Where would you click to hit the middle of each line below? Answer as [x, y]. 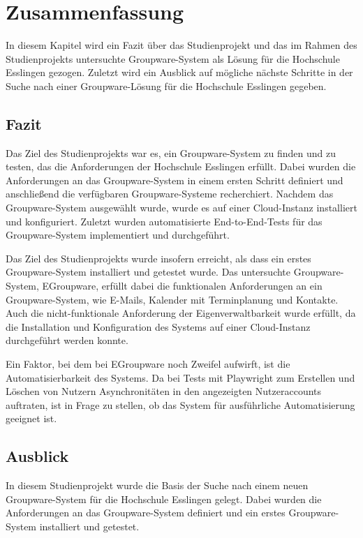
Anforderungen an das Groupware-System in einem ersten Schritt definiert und [175, 180]
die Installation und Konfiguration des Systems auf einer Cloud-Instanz [158, 326]
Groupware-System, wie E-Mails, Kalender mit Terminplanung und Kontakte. [172, 299]
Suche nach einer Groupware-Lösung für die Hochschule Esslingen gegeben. [166, 85]
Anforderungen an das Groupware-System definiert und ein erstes [146, 513]
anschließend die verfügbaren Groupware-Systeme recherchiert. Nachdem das [170, 194]
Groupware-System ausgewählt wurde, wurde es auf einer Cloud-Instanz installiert [181, 208]
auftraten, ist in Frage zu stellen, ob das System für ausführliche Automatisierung [180, 404]
